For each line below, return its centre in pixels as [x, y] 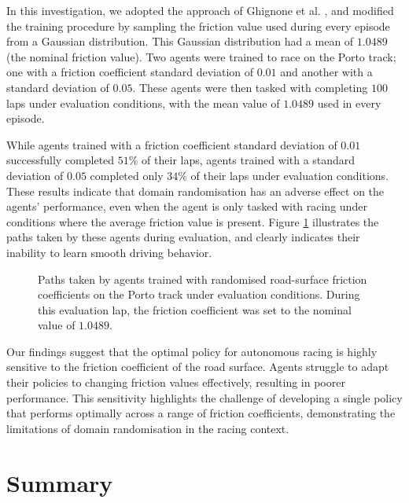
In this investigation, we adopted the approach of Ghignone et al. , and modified [200, 10]
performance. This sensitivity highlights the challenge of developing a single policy [204, 397]
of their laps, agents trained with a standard [249, 160]
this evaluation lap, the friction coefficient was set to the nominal [195, 309]
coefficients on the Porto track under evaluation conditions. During [199, 294]
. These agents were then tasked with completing [250, 87]
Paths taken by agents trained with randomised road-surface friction [203, 279]
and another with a [326, 72]
